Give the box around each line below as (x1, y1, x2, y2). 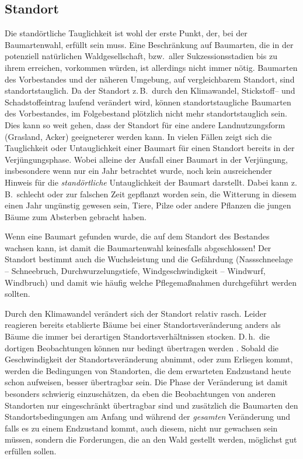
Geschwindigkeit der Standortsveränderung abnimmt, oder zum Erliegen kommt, (5, 353, 293, 365)
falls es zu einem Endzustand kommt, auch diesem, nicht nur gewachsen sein (5, 422, 278, 434)
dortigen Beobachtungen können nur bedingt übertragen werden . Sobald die (5, 341, 279, 354)
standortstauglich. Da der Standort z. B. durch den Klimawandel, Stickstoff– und (5, 84, 295, 97)
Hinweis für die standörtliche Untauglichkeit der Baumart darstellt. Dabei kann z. (5, 176, 297, 188)
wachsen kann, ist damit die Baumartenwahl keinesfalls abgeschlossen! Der (5, 241, 271, 254)
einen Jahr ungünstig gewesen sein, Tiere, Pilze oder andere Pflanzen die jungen (5, 199, 291, 211)
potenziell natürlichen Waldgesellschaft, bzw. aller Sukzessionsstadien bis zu (5, 50, 277, 62)
